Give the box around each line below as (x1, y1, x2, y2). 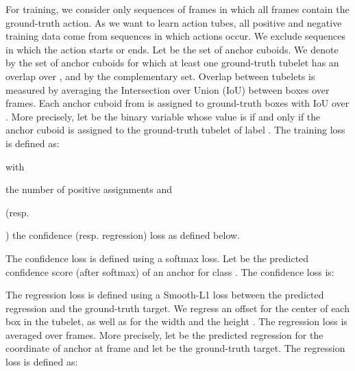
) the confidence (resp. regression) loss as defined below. (5, 228, 240, 242)
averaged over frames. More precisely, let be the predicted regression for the (5, 327, 323, 342)
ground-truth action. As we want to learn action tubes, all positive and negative (5, 15, 342, 29)
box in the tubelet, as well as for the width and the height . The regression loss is (5, 314, 347, 329)
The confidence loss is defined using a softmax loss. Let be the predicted (5, 251, 309, 265)
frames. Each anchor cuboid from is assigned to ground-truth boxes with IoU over (5, 96, 350, 110)
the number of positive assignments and (5, 182, 173, 196)
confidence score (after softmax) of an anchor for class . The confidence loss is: (5, 264, 334, 279)
